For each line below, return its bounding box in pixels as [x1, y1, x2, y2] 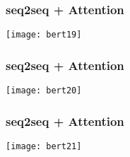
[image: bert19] [6, 30, 82, 40]
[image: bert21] [6, 141, 82, 151]
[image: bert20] [6, 86, 82, 96]
